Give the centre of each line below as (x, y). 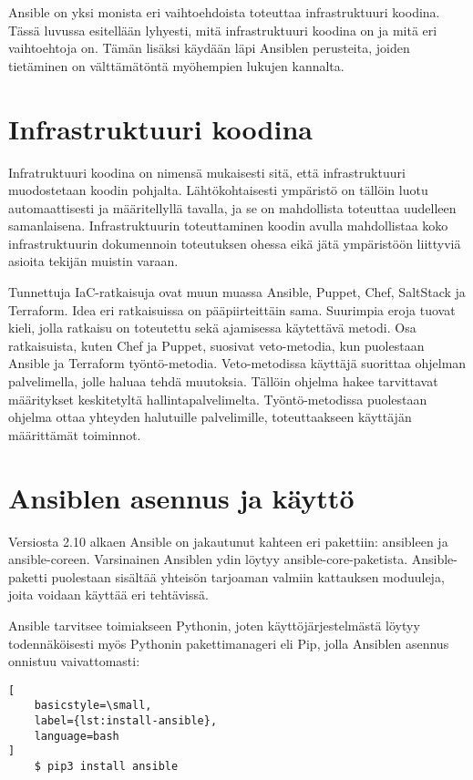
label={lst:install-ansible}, (126, 721)
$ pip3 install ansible (106, 766)
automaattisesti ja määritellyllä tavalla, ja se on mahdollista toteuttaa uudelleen (232, 207)
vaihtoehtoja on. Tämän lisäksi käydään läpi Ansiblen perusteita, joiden (209, 48)
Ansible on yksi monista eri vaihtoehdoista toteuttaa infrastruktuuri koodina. (224, 12)
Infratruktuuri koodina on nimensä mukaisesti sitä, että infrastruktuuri (207, 172)
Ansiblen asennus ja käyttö (181, 497)
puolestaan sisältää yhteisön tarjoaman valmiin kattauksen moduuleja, (248, 576)
